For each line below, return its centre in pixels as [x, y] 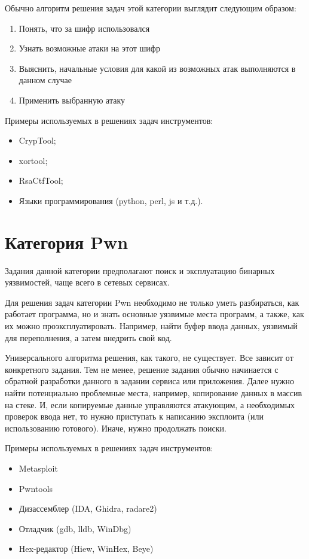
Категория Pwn [67, 241]
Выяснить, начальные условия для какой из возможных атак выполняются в [157, 68]
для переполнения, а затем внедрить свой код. [88, 337]
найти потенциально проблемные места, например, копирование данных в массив [154, 393]
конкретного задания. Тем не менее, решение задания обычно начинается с [142, 369]
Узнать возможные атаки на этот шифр [89, 48]
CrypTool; [37, 140]
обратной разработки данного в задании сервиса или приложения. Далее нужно [149, 381]
